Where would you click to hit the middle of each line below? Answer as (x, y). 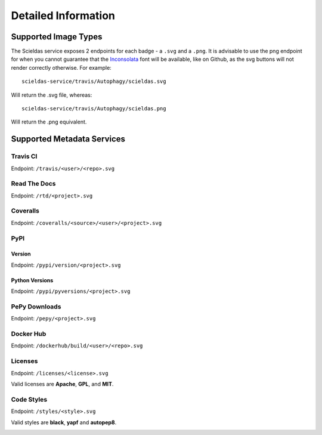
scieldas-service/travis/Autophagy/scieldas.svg (94, 81)
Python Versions (32, 280)
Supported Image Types (57, 37)
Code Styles (29, 399)
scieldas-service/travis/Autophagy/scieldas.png (94, 109)
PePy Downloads (36, 306)
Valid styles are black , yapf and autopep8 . (64, 422)
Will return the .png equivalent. (49, 122)
